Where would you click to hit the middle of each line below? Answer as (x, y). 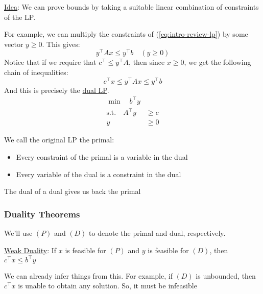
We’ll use (18, 233)
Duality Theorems (42, 214)
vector (14, 44)
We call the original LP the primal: (59, 140)
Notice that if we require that (50, 62)
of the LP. (20, 17)
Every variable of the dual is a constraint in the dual (99, 174)
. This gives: (61, 44)
